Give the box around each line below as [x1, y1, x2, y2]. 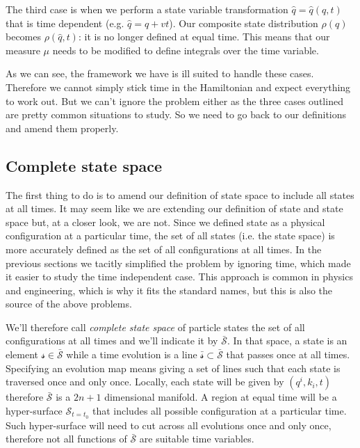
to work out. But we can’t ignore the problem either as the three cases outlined [6, 93, 343, 108]
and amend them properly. [6, 120, 119, 135]
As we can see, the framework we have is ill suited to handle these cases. [6, 66, 314, 81]
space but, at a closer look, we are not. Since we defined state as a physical [6, 214, 325, 229]
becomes [6, 29, 42, 44]
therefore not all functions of [6, 431, 127, 446]
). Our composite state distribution [169, 15, 318, 30]
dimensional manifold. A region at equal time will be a [104, 390, 337, 404]
